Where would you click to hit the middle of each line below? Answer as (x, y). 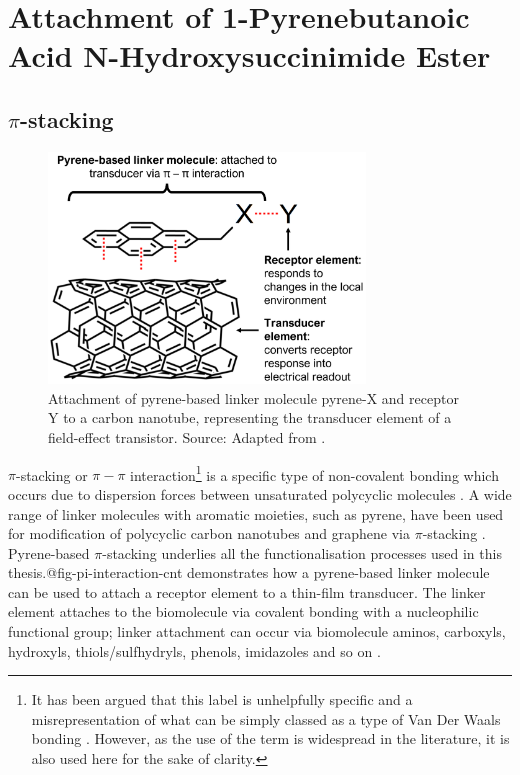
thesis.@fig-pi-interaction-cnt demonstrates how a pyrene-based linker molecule (249, 572)
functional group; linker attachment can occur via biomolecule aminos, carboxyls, (257, 631)
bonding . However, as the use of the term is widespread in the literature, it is (270, 738)
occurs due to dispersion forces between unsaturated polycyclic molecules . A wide (260, 493)
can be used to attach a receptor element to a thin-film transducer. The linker (247, 591)
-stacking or (51, 474)
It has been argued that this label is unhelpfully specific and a (222, 699)
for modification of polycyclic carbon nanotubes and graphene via (209, 533)
